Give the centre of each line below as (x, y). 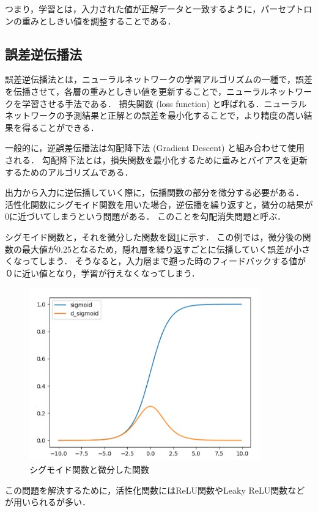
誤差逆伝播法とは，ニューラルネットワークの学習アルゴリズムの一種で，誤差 (159, 79)
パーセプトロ (287, 9)
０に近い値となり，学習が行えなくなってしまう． (102, 273)
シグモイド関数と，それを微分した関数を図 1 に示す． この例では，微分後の (154, 236)
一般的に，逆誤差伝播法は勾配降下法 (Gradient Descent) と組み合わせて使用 (155, 148)
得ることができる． (60, 127)
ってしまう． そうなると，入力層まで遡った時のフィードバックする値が (164, 261)
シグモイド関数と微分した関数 (89, 469)
